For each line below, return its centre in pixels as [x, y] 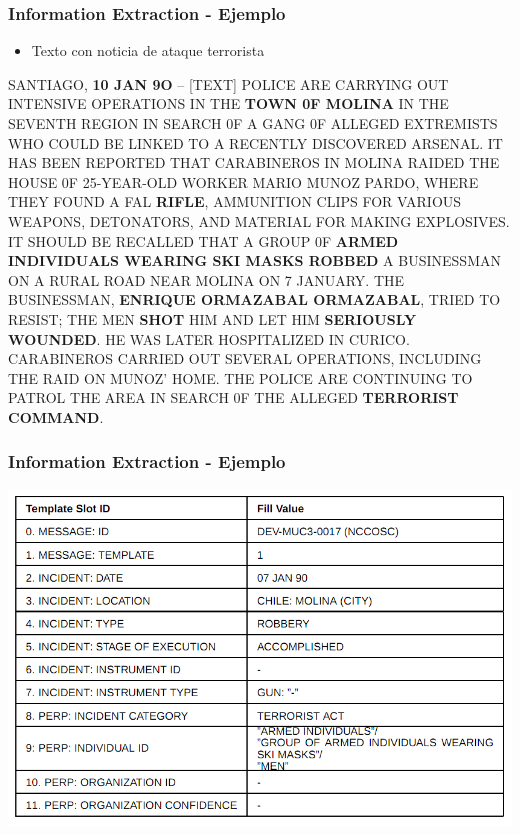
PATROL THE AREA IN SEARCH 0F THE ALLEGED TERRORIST [233, 397]
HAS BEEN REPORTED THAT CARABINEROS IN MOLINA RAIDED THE [254, 162]
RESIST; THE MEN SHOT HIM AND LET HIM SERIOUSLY [212, 318]
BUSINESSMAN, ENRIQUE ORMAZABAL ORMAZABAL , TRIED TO [254, 299]
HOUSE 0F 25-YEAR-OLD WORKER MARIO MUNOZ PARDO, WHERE [243, 181]
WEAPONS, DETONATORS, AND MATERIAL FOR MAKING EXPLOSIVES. [259, 220]
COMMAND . [56, 416]
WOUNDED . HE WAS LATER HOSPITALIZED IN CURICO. [209, 338]
